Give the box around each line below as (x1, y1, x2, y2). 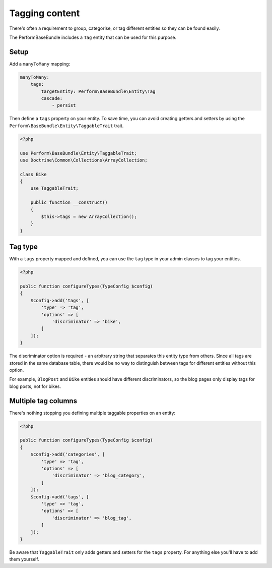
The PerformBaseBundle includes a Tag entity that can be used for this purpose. (9, 34, 176, 40)
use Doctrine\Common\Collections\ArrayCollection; (20, 157, 148, 163)
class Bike (20, 172, 47, 177)
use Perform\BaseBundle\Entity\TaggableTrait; (20, 150, 137, 156)
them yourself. (9, 556, 40, 562)
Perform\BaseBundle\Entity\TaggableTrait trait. (9, 123, 124, 129)
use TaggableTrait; (30, 186, 79, 191)
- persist (51, 102, 76, 108)
